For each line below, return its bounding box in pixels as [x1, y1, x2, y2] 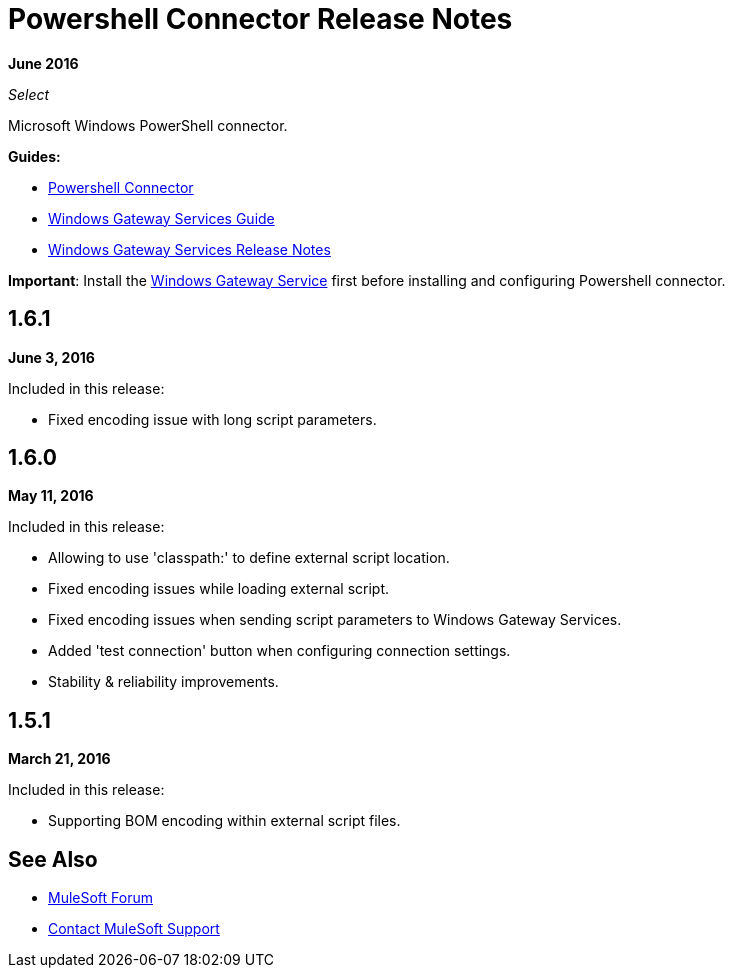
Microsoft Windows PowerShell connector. [8, 116, 288, 134]
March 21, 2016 [8, 750, 111, 768]
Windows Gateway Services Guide [48, 209, 275, 227]
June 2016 [8, 54, 79, 72]
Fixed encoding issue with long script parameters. [48, 410, 377, 428]
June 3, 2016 [8, 348, 95, 366]
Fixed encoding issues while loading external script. [48, 580, 390, 598]
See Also [8, 846, 98, 872]
